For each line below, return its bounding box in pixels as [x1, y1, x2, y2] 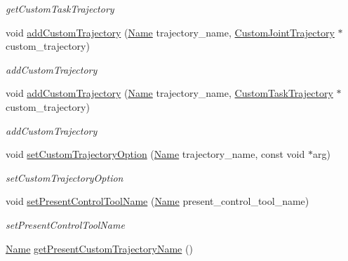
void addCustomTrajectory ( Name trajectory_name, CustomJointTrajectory [6, 25, 335, 39]
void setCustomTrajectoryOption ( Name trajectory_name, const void [6, 147, 305, 161]
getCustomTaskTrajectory [6, 1, 114, 15]
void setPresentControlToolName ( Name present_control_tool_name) [6, 194, 309, 208]
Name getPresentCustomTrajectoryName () [6, 241, 193, 255]
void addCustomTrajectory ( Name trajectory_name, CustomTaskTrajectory [6, 86, 333, 100]
